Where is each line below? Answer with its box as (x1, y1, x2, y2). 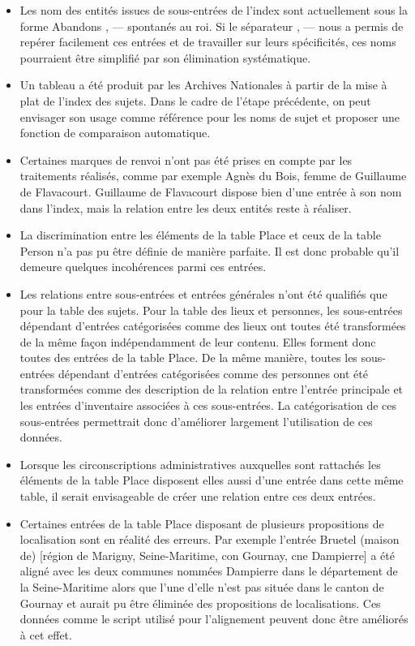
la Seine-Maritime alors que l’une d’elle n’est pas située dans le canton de (19, 579, 384, 595)
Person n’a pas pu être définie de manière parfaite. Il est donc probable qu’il (19, 242, 400, 259)
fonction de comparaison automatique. (19, 124, 211, 141)
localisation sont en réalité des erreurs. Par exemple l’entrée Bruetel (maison (19, 531, 400, 548)
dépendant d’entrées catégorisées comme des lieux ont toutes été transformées (19, 317, 406, 334)
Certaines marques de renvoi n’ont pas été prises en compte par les (19, 151, 353, 168)
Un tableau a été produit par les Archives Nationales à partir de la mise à (19, 76, 387, 93)
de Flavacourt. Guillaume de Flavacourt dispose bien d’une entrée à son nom (19, 183, 402, 200)
